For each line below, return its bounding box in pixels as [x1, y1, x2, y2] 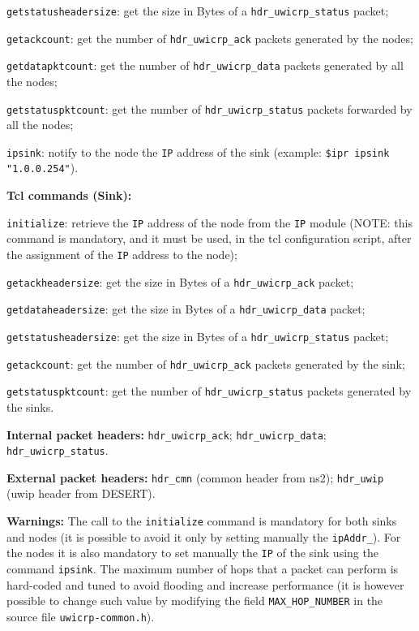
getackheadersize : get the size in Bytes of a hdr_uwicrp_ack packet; [6, 273, 354, 290]
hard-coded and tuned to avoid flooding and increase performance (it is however [6, 576, 404, 593]
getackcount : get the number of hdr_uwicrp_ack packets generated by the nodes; [6, 29, 413, 46]
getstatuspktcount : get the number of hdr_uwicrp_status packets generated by [6, 382, 412, 400]
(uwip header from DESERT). [6, 485, 156, 502]
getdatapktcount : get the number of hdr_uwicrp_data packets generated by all [6, 57, 404, 74]
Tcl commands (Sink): [6, 187, 132, 204]
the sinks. [6, 398, 54, 415]
